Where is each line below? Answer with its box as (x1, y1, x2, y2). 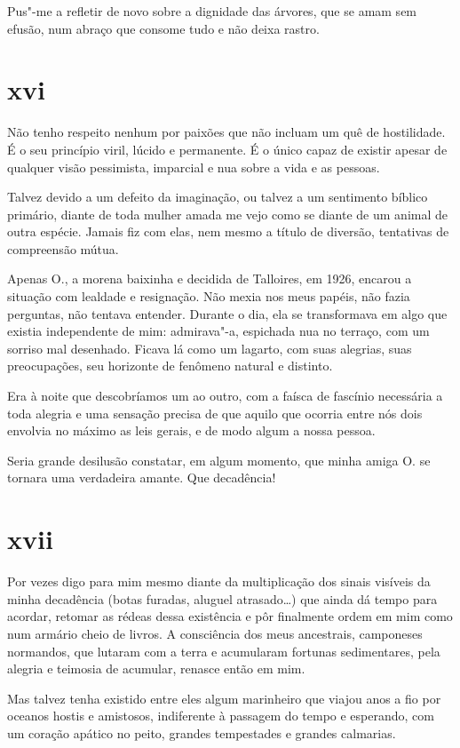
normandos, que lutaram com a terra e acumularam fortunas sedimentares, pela (7, 641, 440, 660)
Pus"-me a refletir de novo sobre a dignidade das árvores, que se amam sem (7, 2, 417, 20)
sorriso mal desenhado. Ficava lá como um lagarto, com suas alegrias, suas (7, 338, 412, 357)
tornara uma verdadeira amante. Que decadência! (7, 468, 276, 487)
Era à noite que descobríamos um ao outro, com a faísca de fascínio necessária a (7, 386, 443, 405)
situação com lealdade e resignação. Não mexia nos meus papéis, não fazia (7, 287, 410, 306)
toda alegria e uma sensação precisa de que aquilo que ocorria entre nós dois (7, 403, 423, 422)
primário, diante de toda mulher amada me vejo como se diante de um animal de (7, 204, 448, 223)
